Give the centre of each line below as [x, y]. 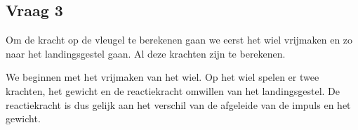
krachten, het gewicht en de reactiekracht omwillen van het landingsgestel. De [173, 90]
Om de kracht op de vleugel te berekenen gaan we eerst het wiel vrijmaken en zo [179, 40]
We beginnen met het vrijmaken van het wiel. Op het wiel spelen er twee [163, 77]
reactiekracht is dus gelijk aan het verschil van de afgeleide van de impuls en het [178, 104]
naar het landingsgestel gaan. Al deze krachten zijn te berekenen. [146, 53]
